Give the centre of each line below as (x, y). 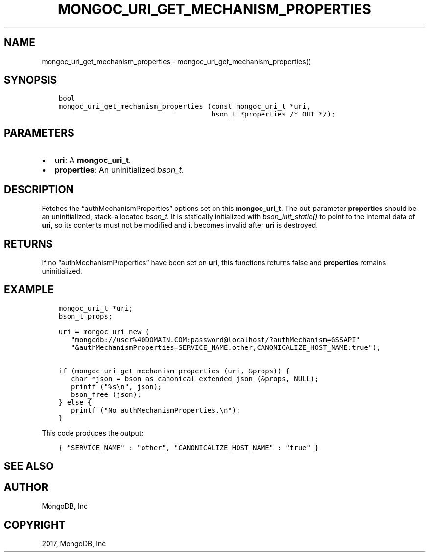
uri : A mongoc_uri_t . (93, 160)
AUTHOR (26, 487)
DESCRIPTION (39, 189)
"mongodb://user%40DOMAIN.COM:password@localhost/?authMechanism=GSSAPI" (216, 339)
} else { (75, 402)
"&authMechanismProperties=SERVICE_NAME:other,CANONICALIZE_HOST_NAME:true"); (226, 347)
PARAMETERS (39, 133)
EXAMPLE (29, 290)
